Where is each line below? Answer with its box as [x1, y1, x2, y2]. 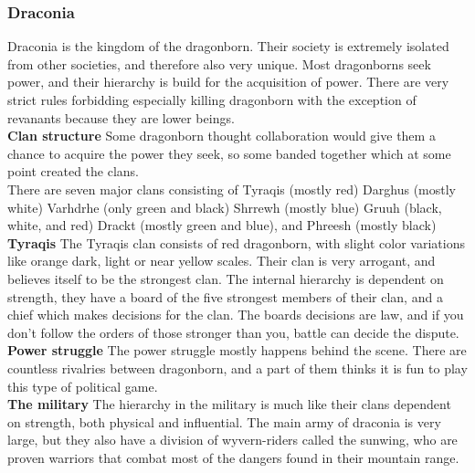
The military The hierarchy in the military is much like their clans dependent [7, 394, 451, 414]
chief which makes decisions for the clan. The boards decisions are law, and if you [7, 305, 464, 324]
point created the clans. [7, 162, 140, 181]
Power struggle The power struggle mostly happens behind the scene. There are [7, 341, 467, 360]
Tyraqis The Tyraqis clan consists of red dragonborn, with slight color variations [7, 233, 465, 252]
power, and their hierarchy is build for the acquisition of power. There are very [7, 72, 449, 91]
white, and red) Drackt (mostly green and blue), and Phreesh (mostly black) [7, 215, 437, 235]
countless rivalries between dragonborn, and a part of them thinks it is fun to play [7, 358, 468, 377]
